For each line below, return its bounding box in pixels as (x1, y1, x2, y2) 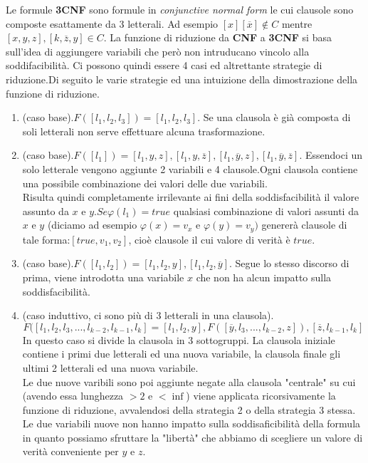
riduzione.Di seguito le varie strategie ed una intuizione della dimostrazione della (6, 71, 358, 86)
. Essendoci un (299, 147, 363, 162)
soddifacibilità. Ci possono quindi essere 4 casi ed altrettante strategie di (6, 58, 322, 73)
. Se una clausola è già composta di (197, 110, 351, 125)
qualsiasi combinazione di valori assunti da (173, 203, 359, 218)
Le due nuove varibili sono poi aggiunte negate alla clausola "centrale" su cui (22, 374, 356, 389)
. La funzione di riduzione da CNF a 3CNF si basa (103, 30, 332, 45)
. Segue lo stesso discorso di (229, 256, 349, 271)
